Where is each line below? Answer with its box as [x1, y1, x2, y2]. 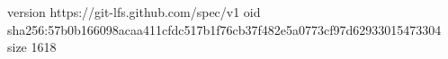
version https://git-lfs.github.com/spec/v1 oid [7, 3, 261, 21]
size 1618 [7, 38, 57, 56]
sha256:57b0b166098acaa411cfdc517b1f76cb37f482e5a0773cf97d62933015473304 [7, 20, 442, 38]
